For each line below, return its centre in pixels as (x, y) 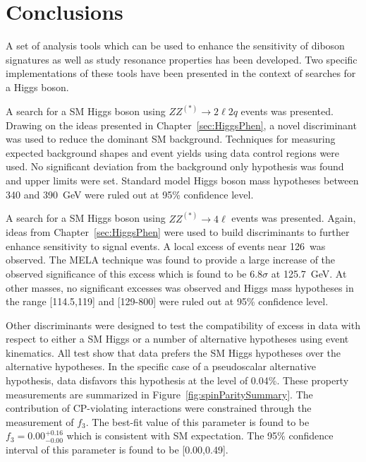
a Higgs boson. (37, 87)
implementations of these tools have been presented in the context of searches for (181, 73)
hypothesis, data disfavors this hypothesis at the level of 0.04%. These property (177, 380)
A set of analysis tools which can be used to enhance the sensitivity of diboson (175, 46)
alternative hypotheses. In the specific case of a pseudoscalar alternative (161, 366)
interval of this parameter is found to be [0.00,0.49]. (117, 450)
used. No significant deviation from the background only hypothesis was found (175, 166)
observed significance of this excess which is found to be (126, 273)
